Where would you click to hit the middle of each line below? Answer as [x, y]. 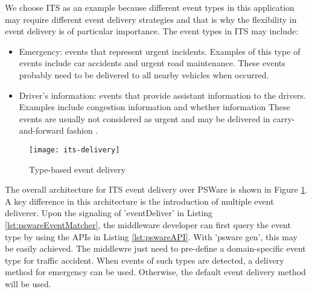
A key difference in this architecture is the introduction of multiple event [139, 201]
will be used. [28, 283]
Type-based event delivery [77, 169]
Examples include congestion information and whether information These [154, 107]
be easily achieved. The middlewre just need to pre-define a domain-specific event [155, 248]
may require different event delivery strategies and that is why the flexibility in [151, 19]
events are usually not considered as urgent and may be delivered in [145, 118]
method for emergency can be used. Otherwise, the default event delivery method [155, 272]
